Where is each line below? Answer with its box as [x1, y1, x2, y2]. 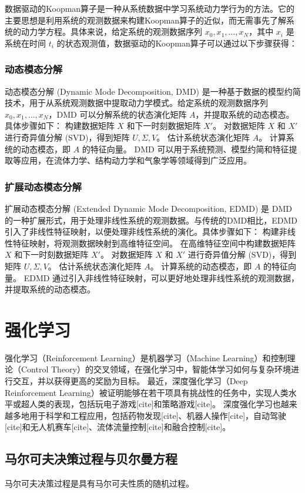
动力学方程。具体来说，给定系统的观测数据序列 [21, 25, 202, 38]
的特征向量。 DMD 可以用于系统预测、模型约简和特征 [82, 142, 289, 155]
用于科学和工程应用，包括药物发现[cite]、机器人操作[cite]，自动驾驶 [29, 409, 287, 421]
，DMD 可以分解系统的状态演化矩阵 [48, 108, 187, 120]
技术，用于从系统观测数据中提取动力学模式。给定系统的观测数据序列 [5, 96, 268, 109]
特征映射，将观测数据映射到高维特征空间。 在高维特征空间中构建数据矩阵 [12, 236, 296, 249]
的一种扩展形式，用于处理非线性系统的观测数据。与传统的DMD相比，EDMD [5, 214, 297, 226]
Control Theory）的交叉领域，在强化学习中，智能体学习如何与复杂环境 [21, 363, 291, 375]
